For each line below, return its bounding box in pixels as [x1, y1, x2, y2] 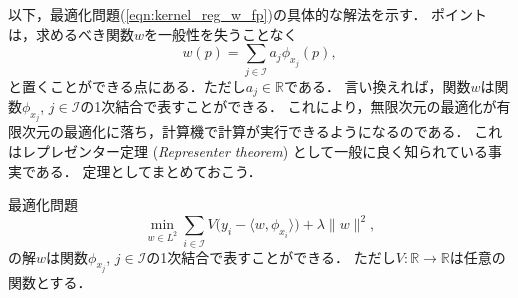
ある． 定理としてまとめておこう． [35, 160, 262, 181]
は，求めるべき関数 [8, 23, 134, 44]
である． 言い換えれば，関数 [284, 75, 471, 96]
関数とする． [8, 272, 92, 293]
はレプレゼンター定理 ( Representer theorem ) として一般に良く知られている [8, 141, 488, 161]
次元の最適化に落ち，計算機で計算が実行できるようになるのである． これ [21, 121, 503, 142]
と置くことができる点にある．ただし [8, 75, 246, 96]
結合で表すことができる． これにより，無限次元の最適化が [115, 95, 497, 116]
